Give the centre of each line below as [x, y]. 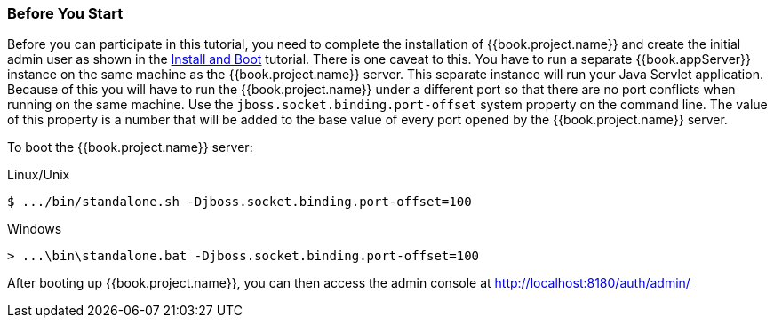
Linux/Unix [39, 175]
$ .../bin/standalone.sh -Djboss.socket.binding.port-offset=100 [239, 202]
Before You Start [65, 13]
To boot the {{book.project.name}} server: [130, 147]
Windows [35, 229]
